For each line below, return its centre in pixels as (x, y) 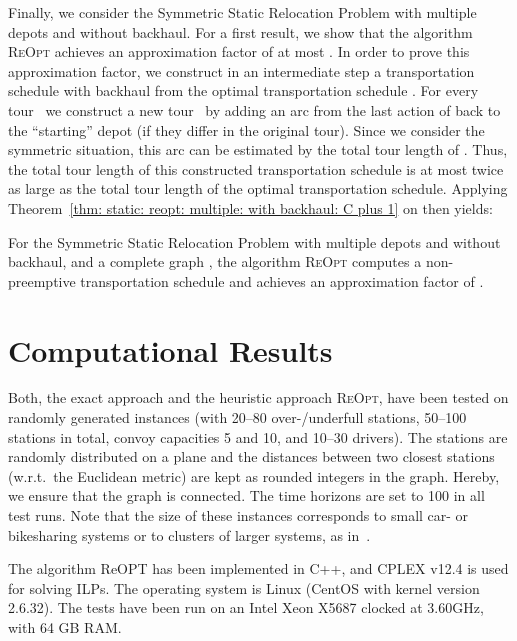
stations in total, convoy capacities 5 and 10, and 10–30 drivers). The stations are (258, 436)
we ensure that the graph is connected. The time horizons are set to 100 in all (246, 495)
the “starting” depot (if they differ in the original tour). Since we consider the (246, 129)
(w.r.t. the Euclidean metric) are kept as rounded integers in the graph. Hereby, (254, 475)
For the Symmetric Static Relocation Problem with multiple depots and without (254, 241)
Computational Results (170, 349)
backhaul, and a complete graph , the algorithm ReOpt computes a (215, 261)
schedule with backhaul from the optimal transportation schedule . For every (243, 90)
